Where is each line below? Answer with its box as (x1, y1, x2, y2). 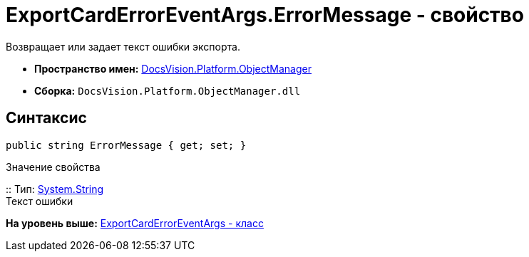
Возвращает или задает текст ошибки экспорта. (6, 40, 240, 53)
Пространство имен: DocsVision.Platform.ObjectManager (34, 62, 312, 75)
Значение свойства (6, 160, 101, 173)
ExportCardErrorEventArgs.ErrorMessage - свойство (6, 3, 524, 27)
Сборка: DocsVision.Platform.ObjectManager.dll (34, 84, 301, 97)
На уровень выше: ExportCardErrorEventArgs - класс (6, 216, 264, 229)
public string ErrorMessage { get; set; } (6, 139, 247, 151)
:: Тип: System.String (6, 182, 104, 195)
